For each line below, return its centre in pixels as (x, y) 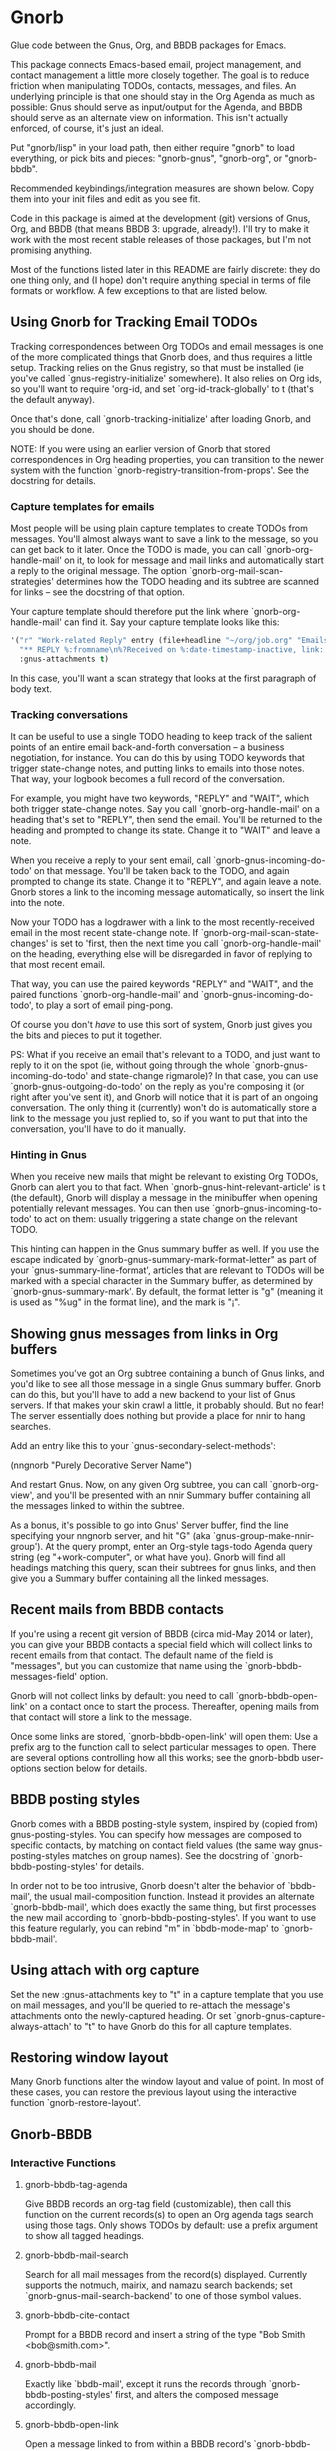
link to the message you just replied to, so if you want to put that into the (159, 1118)
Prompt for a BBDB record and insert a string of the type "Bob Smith (165, 2335)
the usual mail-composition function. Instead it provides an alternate (174, 1896)
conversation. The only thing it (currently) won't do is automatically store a (163, 1107)
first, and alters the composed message (196, 2395)
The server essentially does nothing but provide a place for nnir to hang (158, 1416)
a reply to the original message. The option (99, 571)
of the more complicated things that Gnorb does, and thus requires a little (161, 357)
